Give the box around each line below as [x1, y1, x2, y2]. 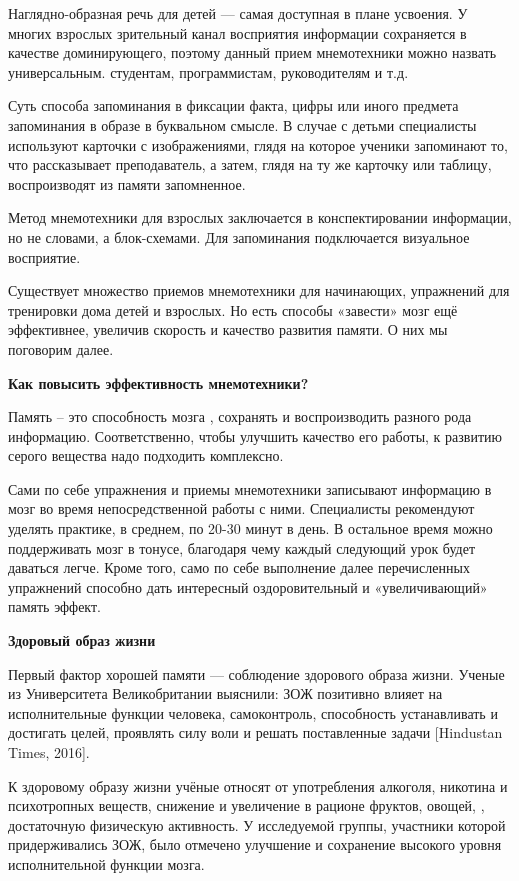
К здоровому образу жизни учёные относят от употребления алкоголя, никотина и [8, 775, 508, 796]
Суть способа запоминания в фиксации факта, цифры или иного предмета [8, 95, 459, 116]
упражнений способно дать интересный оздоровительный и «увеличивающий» [8, 576, 488, 597]
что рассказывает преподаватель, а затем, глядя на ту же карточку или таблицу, [8, 154, 492, 175]
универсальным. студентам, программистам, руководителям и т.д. [8, 61, 409, 82]
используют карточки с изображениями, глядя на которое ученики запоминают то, [8, 134, 508, 155]
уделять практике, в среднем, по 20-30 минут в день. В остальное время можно [8, 518, 493, 539]
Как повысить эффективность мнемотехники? [8, 372, 309, 393]
